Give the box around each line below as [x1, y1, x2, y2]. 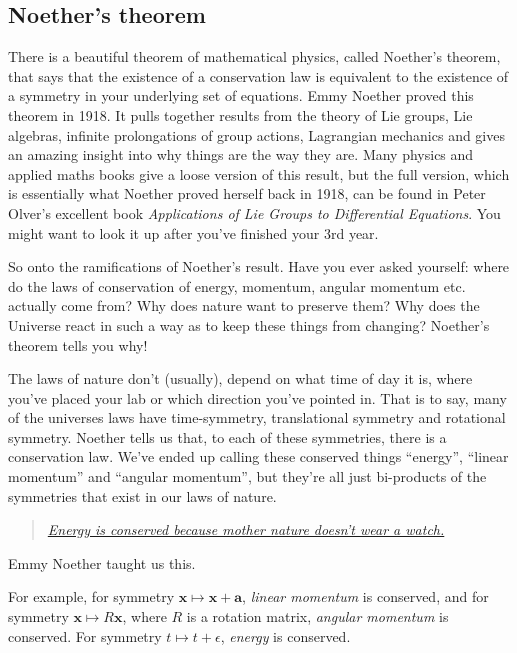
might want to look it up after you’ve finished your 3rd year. [8, 222, 379, 243]
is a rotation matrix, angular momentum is [186, 606, 449, 627]
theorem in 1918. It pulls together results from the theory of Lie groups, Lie [8, 104, 473, 125]
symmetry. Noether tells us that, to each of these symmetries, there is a [8, 426, 447, 447]
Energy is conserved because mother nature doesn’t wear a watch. [47, 519, 445, 540]
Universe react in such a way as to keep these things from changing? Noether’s [8, 314, 490, 335]
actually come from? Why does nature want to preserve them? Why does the [8, 295, 480, 316]
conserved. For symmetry [8, 625, 162, 646]
